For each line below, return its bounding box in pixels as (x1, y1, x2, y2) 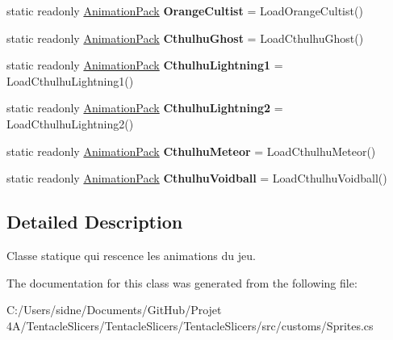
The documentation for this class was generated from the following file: (6, 274, 357, 291)
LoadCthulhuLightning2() (6, 115, 134, 132)
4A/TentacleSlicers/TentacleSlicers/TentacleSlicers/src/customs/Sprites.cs (6, 317, 374, 334)
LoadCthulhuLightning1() (6, 72, 134, 89)
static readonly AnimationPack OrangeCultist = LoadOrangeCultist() (6, 2, 363, 19)
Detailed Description (6, 209, 183, 234)
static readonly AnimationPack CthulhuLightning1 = (6, 57, 283, 73)
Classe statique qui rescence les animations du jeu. (6, 246, 256, 263)
